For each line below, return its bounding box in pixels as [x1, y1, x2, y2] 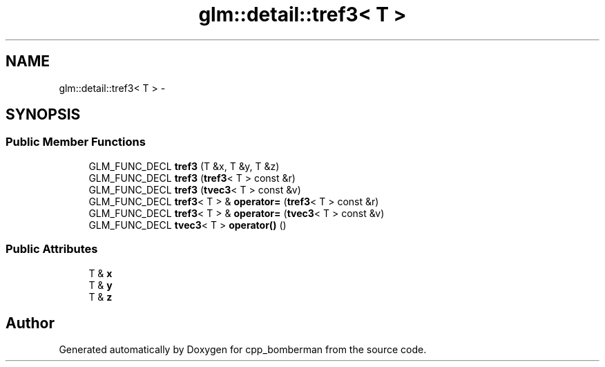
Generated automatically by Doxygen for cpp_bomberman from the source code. [59, 344, 427, 356]
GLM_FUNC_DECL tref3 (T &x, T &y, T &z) [88, 160, 280, 172]
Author [6, 314, 55, 332]
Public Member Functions [6, 135, 146, 149]
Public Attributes [6, 242, 98, 256]
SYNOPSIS [6, 106, 81, 124]
